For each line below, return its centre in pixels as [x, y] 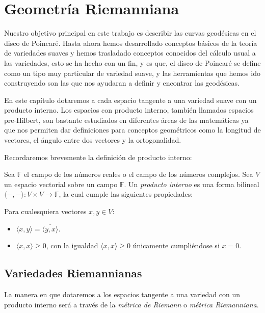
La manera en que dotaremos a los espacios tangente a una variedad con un [122, 294]
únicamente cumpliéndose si [176, 245]
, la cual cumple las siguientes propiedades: [126, 194]
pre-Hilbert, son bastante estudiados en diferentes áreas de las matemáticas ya [126, 120]
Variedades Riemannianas [73, 273]
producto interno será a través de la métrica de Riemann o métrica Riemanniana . [131, 304]
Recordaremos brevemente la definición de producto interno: [98, 157]
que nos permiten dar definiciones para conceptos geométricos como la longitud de [132, 130]
